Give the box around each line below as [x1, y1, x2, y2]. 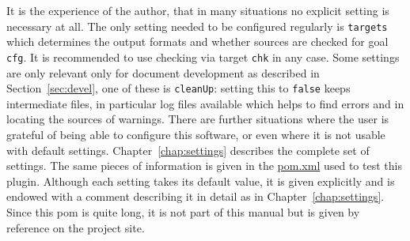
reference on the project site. [6, 219, 145, 235]
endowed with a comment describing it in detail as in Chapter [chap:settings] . [6, 188, 385, 205]
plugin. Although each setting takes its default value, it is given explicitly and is [6, 172, 395, 189]
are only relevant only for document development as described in [6, 64, 320, 81]
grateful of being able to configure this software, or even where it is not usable [6, 126, 385, 142]
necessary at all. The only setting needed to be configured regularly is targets [6, 17, 388, 34]
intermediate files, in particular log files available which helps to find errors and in [6, 95, 404, 111]
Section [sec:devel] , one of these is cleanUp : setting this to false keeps [6, 80, 351, 96]
